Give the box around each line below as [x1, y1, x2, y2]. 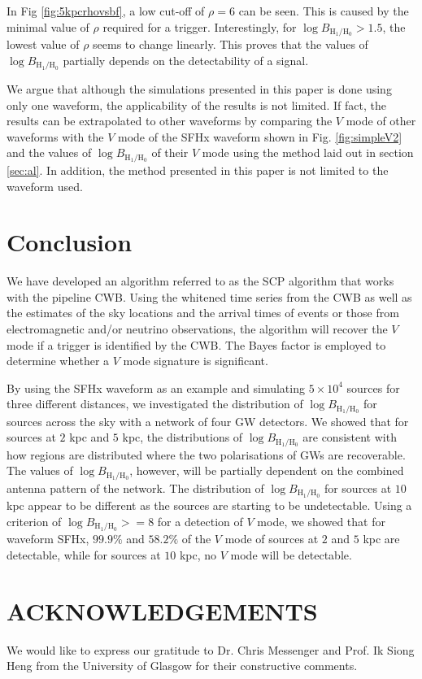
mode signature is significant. [123, 352, 268, 369]
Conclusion [7, 225, 133, 259]
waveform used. [7, 177, 83, 194]
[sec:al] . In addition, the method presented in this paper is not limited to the [7, 161, 389, 178]
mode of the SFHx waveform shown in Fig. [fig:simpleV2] [117, 128, 402, 145]
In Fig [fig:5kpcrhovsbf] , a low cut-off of [7, 2, 205, 19]
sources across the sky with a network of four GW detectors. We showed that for [7, 412, 409, 429]
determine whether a [7, 352, 110, 369]
